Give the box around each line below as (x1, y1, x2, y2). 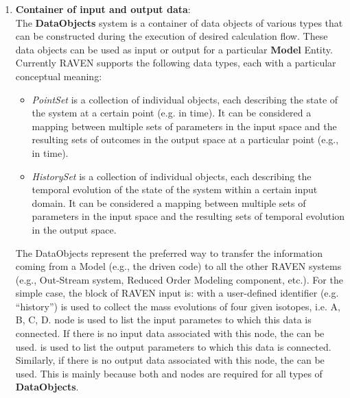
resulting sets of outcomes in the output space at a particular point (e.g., (32, 132, 339, 147)
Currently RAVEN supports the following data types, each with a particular (15, 55, 336, 70)
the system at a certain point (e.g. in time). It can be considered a (32, 105, 312, 120)
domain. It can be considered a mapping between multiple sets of (32, 195, 306, 210)
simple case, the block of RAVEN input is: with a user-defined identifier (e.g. (15, 286, 339, 300)
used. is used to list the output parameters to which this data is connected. (15, 339, 331, 353)
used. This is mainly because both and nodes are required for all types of (15, 366, 323, 380)
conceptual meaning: (15, 69, 102, 83)
